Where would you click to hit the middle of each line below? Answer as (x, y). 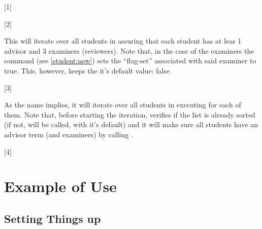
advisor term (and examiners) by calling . (69, 134)
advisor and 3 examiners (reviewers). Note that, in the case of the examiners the (129, 50)
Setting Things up (53, 218)
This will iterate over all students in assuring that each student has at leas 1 (123, 41)
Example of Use (60, 186)
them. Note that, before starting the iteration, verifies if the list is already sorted (130, 114)
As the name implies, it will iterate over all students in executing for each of (123, 105)
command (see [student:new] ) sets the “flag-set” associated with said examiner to (130, 61)
